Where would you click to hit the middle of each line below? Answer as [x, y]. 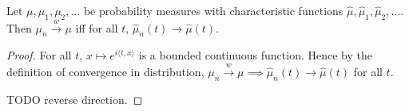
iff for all [97, 27]
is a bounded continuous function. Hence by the [255, 55]
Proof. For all [39, 55]
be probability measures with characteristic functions [213, 10]
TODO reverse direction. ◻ [75, 99]
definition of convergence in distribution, [105, 71]
